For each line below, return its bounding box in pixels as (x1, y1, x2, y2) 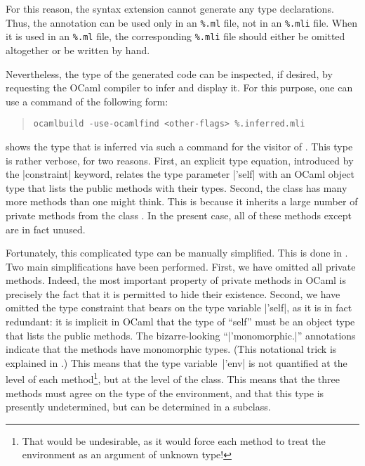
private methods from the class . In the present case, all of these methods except (6, 207, 352, 222)
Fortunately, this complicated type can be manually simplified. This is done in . (6, 245, 348, 260)
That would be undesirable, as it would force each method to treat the (22, 433, 326, 448)
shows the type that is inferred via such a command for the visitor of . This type (6, 138, 353, 153)
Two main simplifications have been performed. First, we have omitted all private (6, 259, 356, 273)
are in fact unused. (6, 221, 86, 236)
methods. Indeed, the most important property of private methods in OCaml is (6, 273, 347, 287)
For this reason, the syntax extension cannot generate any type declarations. (6, 1, 334, 15)
